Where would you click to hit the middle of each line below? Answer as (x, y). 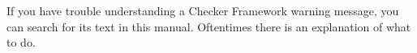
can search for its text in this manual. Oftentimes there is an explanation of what (209, 26)
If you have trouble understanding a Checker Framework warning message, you (203, 10)
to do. (21, 42)
